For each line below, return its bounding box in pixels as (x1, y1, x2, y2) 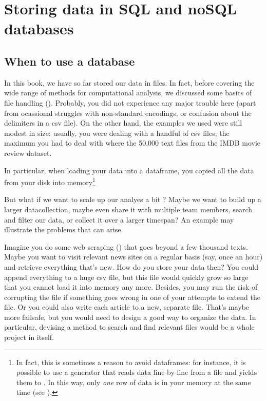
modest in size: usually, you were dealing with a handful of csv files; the (4, 127, 230, 138)
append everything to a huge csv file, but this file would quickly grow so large (4, 271, 249, 282)
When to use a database (4, 53, 135, 69)
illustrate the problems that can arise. (4, 224, 123, 235)
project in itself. (4, 332, 54, 343)
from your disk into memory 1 (4, 175, 96, 187)
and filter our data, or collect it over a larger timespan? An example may (4, 214, 234, 225)
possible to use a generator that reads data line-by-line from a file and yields (16, 367, 257, 377)
